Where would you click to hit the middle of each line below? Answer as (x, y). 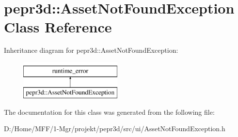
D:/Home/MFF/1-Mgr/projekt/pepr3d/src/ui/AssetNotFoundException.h (115, 128)
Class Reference (58, 27)
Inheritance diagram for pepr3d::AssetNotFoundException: (91, 50)
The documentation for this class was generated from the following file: (109, 112)
